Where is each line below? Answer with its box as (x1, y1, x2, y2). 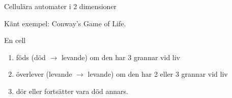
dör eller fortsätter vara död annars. (16, 85, 128, 96)
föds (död (16, 52, 46, 62)
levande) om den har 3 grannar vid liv (61, 52, 180, 62)
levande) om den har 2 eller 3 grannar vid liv (88, 69, 228, 79)
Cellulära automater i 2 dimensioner (4, 1, 117, 11)
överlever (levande (16, 69, 72, 79)
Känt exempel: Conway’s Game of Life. (4, 18, 126, 28)
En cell (4, 35, 26, 45)
